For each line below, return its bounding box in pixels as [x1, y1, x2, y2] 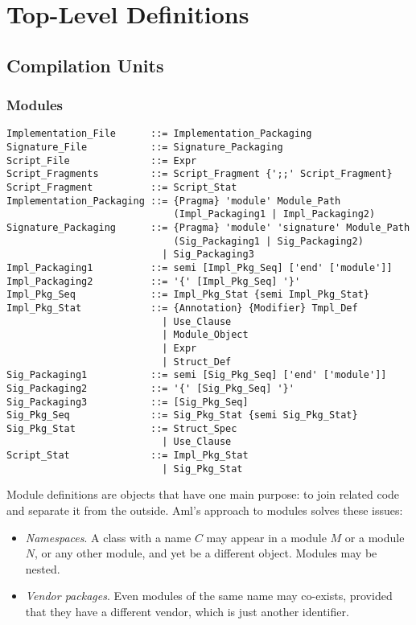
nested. [25, 560, 60, 577]
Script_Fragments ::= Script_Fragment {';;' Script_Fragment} [6, 168, 393, 180]
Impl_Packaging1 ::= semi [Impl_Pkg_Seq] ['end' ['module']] [6, 261, 393, 273]
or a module [344, 528, 405, 545]
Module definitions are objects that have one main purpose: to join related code [6, 486, 400, 503]
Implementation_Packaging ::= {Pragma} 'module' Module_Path [6, 195, 341, 207]
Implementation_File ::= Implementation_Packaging [6, 128, 312, 140]
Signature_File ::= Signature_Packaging [6, 142, 283, 154]
